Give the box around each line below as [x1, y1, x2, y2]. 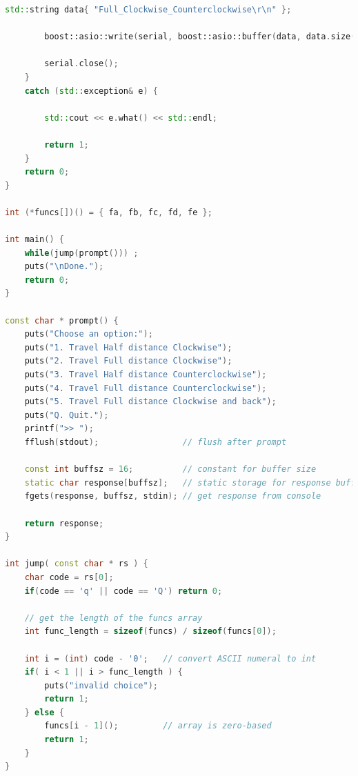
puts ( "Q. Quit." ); [24, 410, 109, 420]
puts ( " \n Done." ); [24, 261, 104, 272]
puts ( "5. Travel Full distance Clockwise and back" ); [24, 397, 277, 407]
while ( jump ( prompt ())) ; [24, 248, 139, 258]
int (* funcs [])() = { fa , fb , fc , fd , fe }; [5, 207, 212, 217]
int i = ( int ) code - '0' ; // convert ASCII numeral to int [24, 653, 317, 664]
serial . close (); [44, 59, 119, 69]
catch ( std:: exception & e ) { [24, 86, 159, 96]
